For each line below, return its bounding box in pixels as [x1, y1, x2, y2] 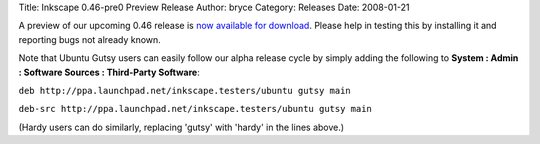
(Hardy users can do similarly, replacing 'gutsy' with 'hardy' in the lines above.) [18, 121, 345, 133]
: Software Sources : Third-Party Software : [18, 66, 200, 78]
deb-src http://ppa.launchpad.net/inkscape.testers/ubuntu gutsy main [18, 103, 372, 115]
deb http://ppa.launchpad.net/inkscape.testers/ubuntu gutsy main [18, 85, 352, 96]
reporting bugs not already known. [18, 33, 162, 45]
